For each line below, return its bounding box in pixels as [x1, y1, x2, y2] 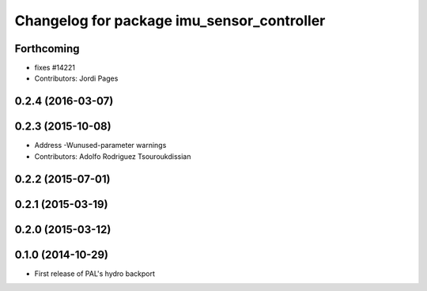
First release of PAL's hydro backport [34, 269, 156, 278]
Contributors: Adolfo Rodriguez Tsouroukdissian [34, 151, 191, 161]
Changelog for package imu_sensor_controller [14, 12, 326, 29]
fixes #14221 [34, 63, 75, 73]
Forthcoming [14, 42, 80, 55]
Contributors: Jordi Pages [34, 74, 119, 83]
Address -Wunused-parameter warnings [34, 141, 167, 150]
